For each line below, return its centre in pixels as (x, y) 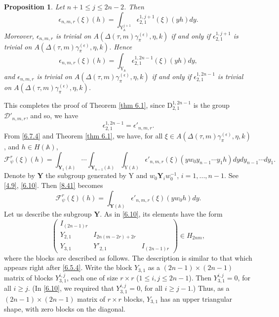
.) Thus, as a (210, 288)
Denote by (20, 175)
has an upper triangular (196, 298)
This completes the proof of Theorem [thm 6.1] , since (84, 105)
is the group (211, 105)
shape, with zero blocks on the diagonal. (65, 309)
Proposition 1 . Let (34, 6)
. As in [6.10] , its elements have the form (161, 214)
